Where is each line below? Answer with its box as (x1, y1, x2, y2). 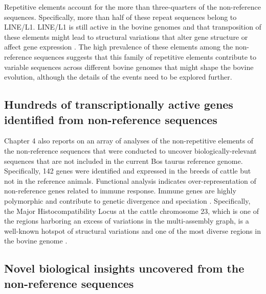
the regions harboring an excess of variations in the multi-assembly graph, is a (4, 215, 249, 226)
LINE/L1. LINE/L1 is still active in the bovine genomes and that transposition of (4, 21, 261, 32)
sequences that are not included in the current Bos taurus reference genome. (4, 155, 243, 166)
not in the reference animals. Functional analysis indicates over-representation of (4, 175, 256, 186)
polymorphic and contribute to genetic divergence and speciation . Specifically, (4, 195, 251, 206)
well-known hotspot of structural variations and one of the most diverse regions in (4, 225, 261, 236)
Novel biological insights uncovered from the (4, 260, 245, 276)
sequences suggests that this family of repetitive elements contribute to (34, 51, 256, 62)
